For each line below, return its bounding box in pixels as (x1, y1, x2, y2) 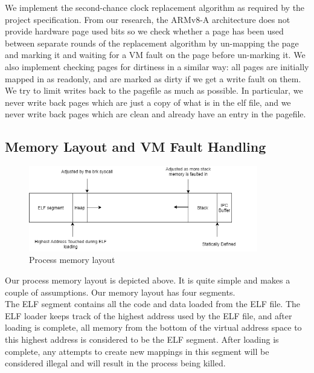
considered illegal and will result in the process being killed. (5, 357, 226, 369)
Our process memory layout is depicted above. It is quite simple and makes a (5, 274, 290, 287)
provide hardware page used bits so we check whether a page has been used (5, 25, 284, 37)
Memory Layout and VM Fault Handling (5, 137, 266, 156)
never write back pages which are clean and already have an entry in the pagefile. (5, 108, 306, 120)
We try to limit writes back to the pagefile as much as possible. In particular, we (5, 84, 303, 97)
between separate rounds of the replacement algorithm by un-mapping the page (5, 36, 299, 49)
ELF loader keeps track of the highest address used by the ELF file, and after (5, 309, 292, 322)
